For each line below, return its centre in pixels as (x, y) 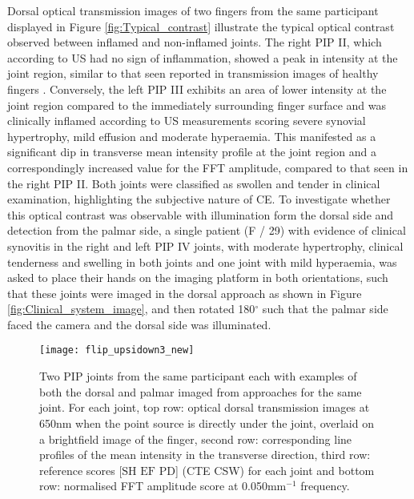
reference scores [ (81, 470)
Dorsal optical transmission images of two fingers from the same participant (193, 10)
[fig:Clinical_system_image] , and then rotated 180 (131, 309)
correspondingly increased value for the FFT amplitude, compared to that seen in (208, 167)
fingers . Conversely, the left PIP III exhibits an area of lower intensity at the (197, 89)
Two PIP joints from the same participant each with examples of (198, 376)
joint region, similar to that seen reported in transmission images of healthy (193, 73)
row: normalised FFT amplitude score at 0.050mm (163, 486)
